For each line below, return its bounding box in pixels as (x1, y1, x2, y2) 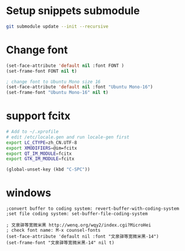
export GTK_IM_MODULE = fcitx (6, 156, 75, 162)
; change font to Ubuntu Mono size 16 (6, 79, 101, 84)
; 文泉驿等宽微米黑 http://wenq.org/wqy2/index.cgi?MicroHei (6, 222, 151, 228)
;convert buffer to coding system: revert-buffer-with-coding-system (6, 206, 180, 212)
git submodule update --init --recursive (6, 23, 109, 29)
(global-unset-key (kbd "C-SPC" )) (6, 167, 91, 172)
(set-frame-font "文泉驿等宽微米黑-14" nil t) (6, 240, 115, 246)
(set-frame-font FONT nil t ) (6, 68, 77, 74)
